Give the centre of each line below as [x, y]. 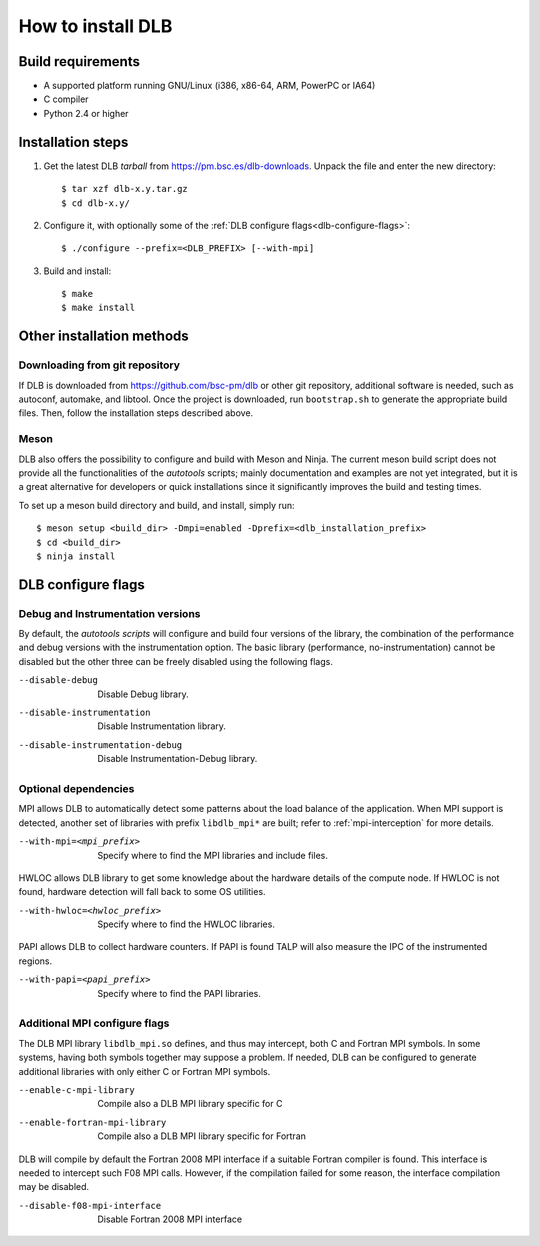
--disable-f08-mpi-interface [90, 1205]
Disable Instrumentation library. [162, 726]
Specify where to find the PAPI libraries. [179, 993]
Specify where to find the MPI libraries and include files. [213, 855]
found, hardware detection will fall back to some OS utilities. [142, 892]
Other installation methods [103, 336]
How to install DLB [95, 26]
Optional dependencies [76, 788]
